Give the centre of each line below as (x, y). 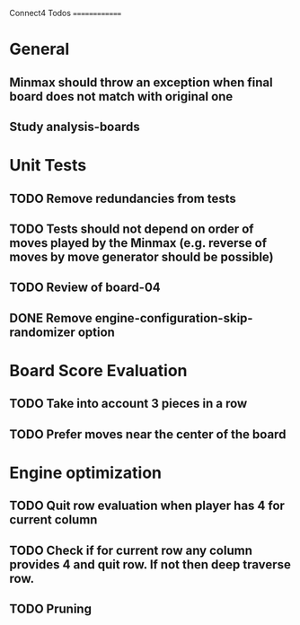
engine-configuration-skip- (174, 318)
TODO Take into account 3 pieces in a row (128, 404)
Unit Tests (48, 166)
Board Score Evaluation (98, 370)
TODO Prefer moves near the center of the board (148, 434)
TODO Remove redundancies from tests (123, 198)
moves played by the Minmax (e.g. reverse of (138, 243)
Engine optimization (86, 473)
